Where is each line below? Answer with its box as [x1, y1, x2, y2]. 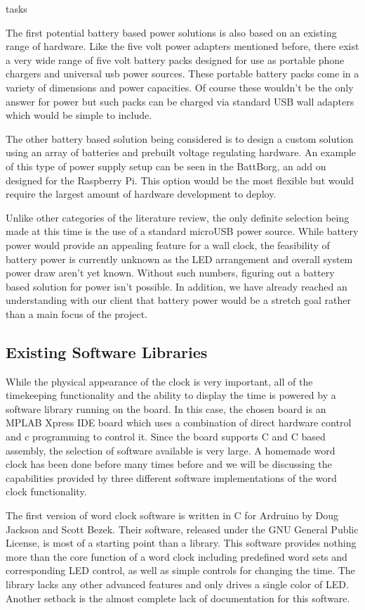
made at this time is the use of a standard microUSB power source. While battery [6, 224, 359, 239]
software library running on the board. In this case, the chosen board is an [6, 401, 326, 416]
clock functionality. [6, 484, 87, 499]
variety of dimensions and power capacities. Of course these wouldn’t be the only [6, 80, 354, 94]
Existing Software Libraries [6, 341, 208, 362]
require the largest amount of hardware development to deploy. [6, 186, 277, 201]
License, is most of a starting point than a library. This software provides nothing [6, 535, 357, 550]
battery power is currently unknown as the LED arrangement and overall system [6, 251, 353, 266]
